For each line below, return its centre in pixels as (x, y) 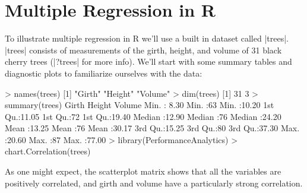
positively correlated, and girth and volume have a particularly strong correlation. (154, 183)
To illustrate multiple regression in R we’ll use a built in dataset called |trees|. (147, 38)
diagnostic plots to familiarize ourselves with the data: (104, 73)
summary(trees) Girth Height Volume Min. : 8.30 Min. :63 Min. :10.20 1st (140, 105)
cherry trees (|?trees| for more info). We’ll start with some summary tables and (148, 61)
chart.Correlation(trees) (48, 151)
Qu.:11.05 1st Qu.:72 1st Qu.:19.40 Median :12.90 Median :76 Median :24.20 (143, 116)
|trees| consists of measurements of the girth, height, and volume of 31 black (143, 50)
